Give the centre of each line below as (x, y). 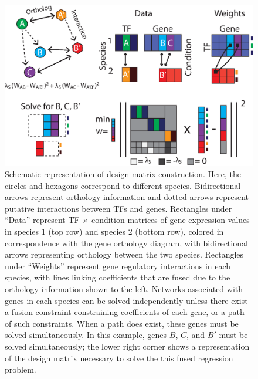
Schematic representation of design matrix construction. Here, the (123, 174)
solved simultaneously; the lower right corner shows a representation (127, 346)
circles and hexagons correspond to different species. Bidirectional (123, 185)
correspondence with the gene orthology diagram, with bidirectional (126, 243)
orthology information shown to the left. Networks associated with (124, 289)
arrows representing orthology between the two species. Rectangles (124, 254)
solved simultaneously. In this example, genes (86, 335)
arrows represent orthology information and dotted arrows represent (127, 197)
